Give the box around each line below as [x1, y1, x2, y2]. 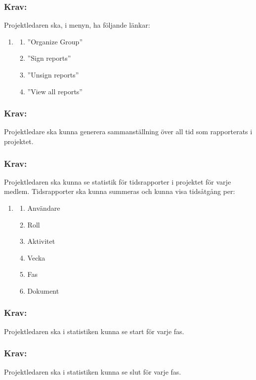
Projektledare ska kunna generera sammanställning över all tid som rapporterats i [4, 126, 253, 137]
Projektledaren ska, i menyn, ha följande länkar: [4, 20, 150, 30]
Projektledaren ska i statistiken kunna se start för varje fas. [4, 326, 184, 336]
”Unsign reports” [27, 70, 79, 79]
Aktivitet [27, 236, 55, 246]
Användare [27, 203, 60, 213]
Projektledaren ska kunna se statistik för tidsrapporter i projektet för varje [4, 176, 231, 187]
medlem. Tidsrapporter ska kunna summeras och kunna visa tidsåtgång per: [4, 186, 235, 196]
